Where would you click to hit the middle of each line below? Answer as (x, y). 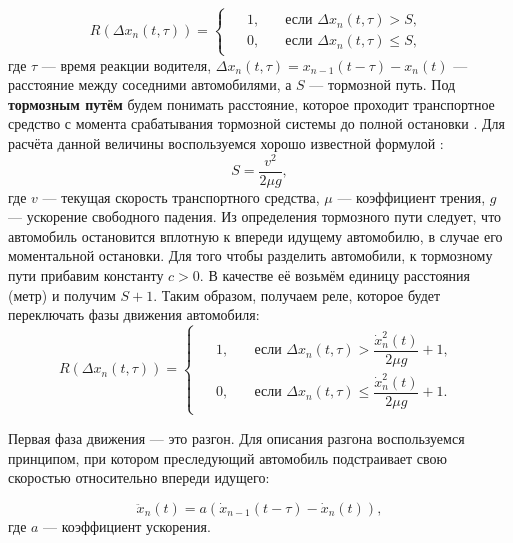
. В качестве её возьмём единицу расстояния (335, 275)
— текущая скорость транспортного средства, (181, 196)
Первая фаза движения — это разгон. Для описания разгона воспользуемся (236, 438)
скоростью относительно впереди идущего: (139, 477)
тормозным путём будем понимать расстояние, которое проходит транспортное (251, 103)
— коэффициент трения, (411, 196)
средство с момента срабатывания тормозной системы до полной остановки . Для (257, 123)
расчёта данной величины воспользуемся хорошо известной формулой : (226, 142)
